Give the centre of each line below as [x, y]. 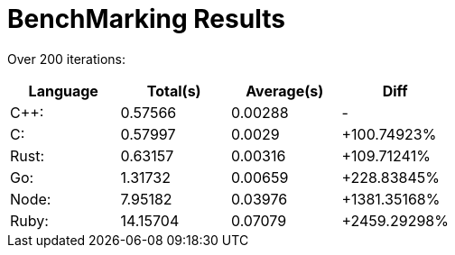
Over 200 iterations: [66, 59]
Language [63, 91]
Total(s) [174, 91]
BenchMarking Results [146, 19]
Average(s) [285, 91]
